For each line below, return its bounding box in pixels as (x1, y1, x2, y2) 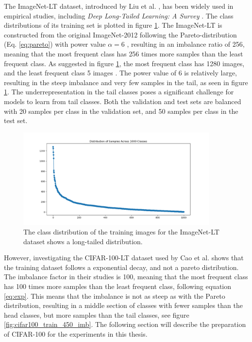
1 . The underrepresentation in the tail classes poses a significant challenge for (4, 87, 234, 97)
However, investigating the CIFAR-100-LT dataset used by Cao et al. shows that (4, 252, 244, 263)
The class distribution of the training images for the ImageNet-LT (23, 227, 219, 237)
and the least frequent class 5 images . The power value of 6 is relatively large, (4, 68, 237, 78)
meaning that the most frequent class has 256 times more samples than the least (4, 48, 243, 58)
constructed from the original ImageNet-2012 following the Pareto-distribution (4, 29, 237, 39)
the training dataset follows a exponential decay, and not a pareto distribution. (4, 262, 239, 272)
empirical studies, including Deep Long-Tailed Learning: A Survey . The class (4, 10, 234, 20)
